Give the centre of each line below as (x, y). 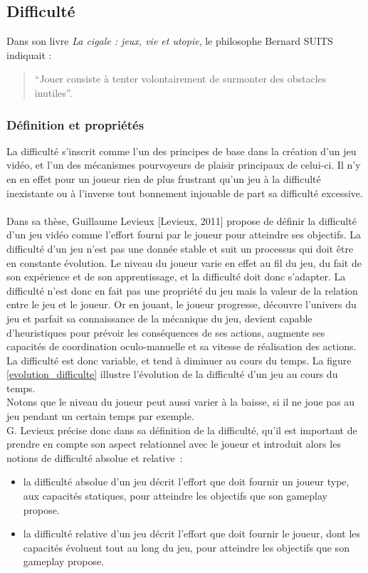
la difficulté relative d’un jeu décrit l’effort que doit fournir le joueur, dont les (192, 533)
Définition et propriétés (75, 124)
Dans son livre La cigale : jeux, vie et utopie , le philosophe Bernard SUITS (170, 41)
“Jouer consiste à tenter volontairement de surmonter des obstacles (180, 79)
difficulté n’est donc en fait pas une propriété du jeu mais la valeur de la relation (182, 290)
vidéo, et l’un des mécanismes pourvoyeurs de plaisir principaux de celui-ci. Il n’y (184, 165)
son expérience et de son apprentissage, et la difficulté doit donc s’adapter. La (176, 277)
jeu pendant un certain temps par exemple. (100, 416)
